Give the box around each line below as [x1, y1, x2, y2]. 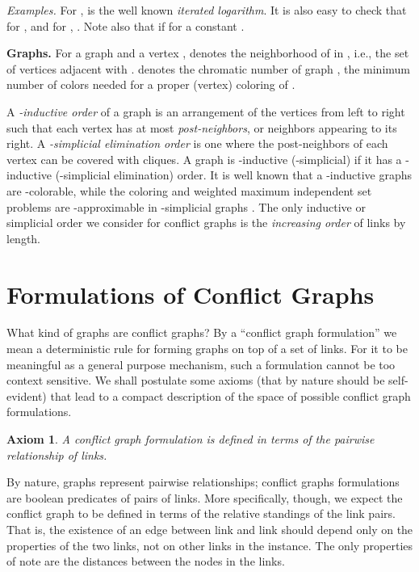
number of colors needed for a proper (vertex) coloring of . [6, 76, 295, 93]
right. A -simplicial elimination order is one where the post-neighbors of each [6, 135, 388, 152]
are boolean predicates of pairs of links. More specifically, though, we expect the [6, 489, 403, 506]
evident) [6, 387, 47, 404]
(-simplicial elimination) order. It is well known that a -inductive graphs [55, 166, 413, 183]
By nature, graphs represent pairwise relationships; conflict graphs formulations [6, 473, 400, 490]
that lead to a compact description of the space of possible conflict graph [50, 387, 411, 404]
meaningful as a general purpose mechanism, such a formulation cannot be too [6, 355, 396, 372]
